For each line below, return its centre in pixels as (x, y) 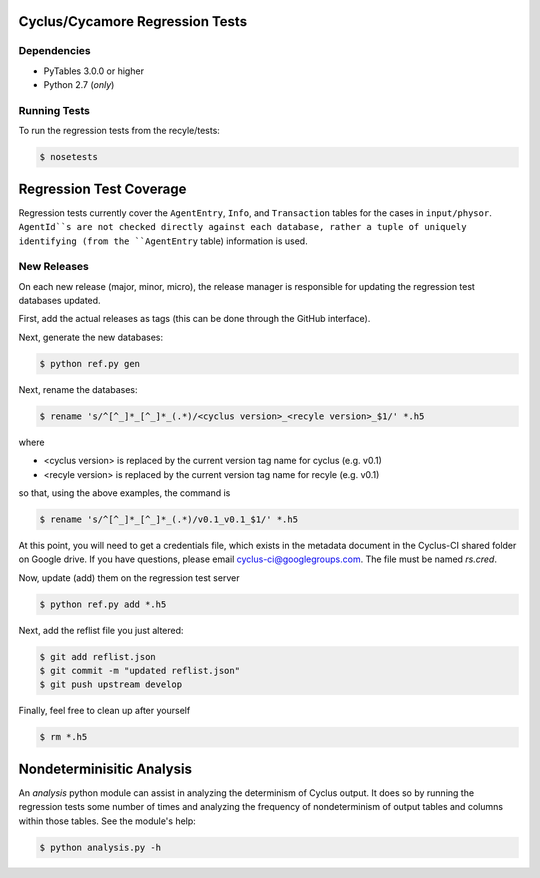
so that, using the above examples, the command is (124, 492)
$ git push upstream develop (111, 684)
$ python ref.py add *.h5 (103, 604)
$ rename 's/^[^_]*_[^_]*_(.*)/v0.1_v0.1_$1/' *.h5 (169, 519)
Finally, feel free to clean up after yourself (104, 711)
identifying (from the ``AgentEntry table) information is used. (163, 241)
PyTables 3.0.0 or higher (94, 71)
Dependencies (55, 51)
